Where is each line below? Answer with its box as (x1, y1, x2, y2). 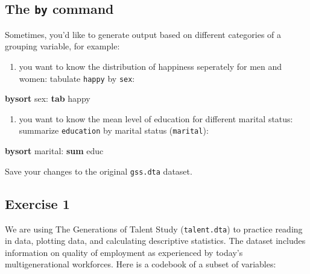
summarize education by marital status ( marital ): (19, 124, 209, 137)
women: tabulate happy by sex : (19, 72, 135, 84)
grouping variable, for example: (5, 40, 120, 52)
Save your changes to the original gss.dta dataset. (5, 164, 192, 177)
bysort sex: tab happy (5, 92, 90, 105)
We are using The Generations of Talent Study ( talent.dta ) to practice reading (5, 222, 303, 235)
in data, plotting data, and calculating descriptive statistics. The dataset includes (5, 234, 306, 247)
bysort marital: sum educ (5, 145, 104, 157)
